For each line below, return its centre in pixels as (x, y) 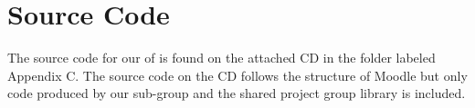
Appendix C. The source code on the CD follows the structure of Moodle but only (237, 75)
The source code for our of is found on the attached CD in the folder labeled (222, 58)
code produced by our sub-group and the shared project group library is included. (237, 93)
